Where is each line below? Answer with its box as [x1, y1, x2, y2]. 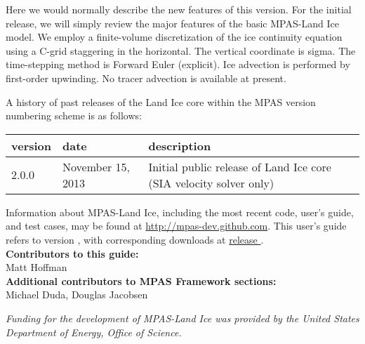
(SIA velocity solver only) [148, 174, 274, 191]
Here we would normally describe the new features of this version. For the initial [6, 2, 352, 16]
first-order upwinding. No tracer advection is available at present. [6, 70, 286, 85]
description [148, 137, 211, 154]
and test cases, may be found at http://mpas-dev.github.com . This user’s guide [6, 218, 347, 233]
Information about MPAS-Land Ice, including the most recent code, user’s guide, [6, 204, 354, 219]
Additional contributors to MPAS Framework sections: [6, 273, 277, 288]
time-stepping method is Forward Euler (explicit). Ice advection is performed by [6, 57, 350, 72]
